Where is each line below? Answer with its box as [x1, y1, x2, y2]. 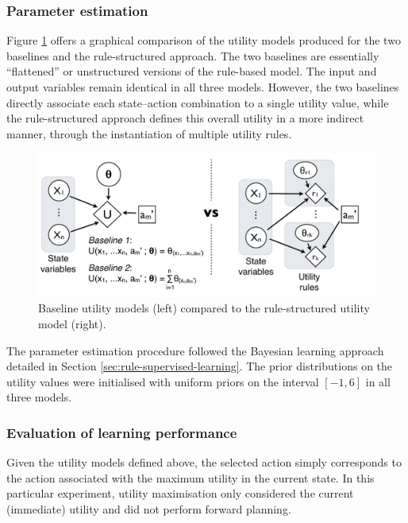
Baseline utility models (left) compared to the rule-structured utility [38, 300, 370, 316]
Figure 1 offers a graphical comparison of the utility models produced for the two [6, 32, 401, 48]
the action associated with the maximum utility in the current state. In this [6, 469, 375, 486]
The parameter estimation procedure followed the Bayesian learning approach [6, 342, 384, 358]
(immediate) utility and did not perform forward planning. [6, 500, 291, 517]
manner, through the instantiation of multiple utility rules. [6, 125, 292, 141]
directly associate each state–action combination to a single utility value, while [6, 94, 389, 110]
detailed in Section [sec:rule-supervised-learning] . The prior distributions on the [6, 358, 393, 374]
